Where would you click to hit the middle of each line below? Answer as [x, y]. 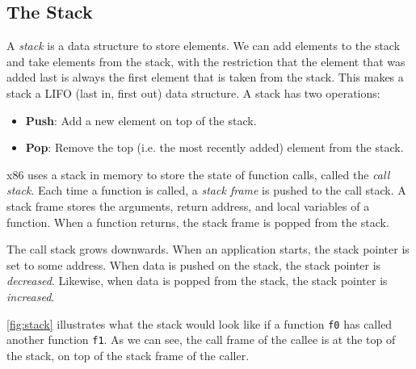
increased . [31, 296]
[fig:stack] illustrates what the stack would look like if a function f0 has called [200, 323]
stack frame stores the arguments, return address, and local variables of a [188, 205]
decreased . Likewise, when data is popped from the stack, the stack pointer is [197, 281]
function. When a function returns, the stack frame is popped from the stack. [198, 222]
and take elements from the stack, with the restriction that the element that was [206, 61]
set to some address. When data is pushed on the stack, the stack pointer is [194, 264]
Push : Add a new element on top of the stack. [141, 120]
